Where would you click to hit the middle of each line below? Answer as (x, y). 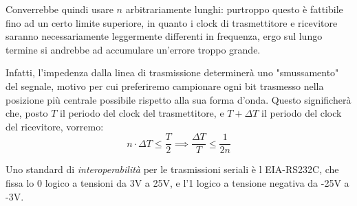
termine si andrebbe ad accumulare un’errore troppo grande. (133, 49)
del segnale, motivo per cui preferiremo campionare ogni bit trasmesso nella (165, 85)
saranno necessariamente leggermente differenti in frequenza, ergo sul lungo (164, 36)
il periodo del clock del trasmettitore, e (142, 113)
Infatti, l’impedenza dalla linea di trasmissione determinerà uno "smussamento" (172, 72)
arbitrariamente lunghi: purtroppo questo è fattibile (234, 9)
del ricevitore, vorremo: (55, 126)
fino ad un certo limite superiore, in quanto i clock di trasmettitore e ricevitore (172, 22)
